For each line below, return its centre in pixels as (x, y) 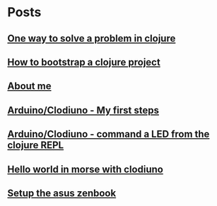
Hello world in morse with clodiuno (86, 169)
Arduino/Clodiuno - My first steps (83, 110)
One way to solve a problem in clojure (92, 38)
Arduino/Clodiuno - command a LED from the (108, 134)
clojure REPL (36, 145)
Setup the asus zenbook (62, 193)
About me (29, 86)
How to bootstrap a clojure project (84, 62)
